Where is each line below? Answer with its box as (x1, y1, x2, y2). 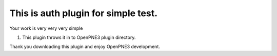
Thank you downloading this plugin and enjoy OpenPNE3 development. (9, 43, 160, 50)
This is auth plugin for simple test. (9, 8, 158, 19)
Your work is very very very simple (9, 25, 83, 31)
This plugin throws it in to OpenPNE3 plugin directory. (22, 34, 136, 40)
